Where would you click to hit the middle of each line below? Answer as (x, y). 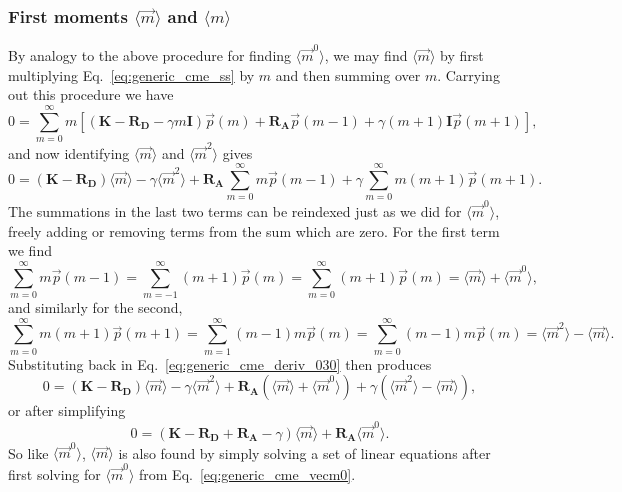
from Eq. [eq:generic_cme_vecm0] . (247, 473)
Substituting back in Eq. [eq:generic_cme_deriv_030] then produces (220, 363)
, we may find (366, 55)
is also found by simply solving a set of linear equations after (304, 452)
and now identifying (69, 152)
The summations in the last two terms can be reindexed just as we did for (235, 211)
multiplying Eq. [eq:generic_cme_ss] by (131, 74)
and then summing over (348, 74)
